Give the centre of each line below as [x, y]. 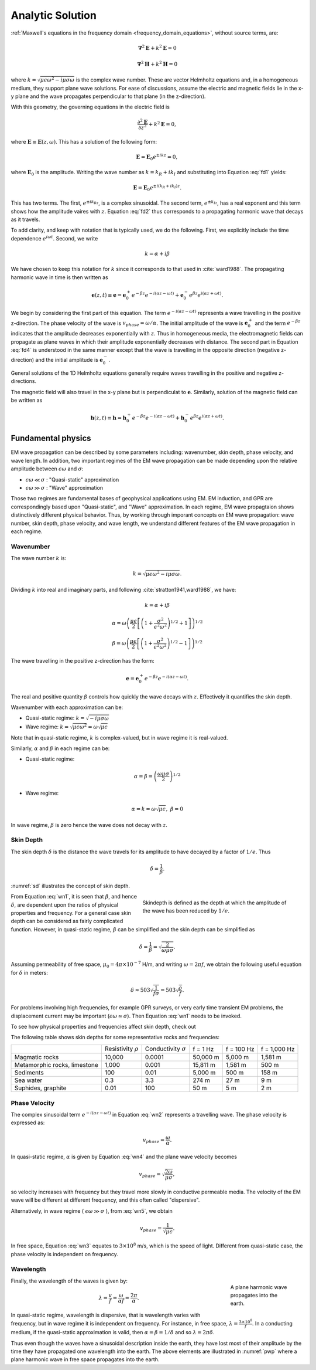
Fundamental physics [51, 438]
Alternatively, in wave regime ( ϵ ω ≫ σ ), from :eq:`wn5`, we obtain [92, 1210]
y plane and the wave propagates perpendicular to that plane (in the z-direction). [108, 96]
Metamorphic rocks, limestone [56, 1065]
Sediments [29, 1073]
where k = [23, 80]
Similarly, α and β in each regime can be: [60, 748]
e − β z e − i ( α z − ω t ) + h [158, 418]
